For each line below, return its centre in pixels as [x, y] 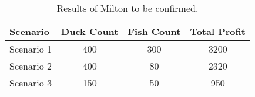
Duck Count [90, 31]
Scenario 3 [31, 83]
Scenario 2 [31, 66]
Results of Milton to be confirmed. [127, 8]
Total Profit [218, 31]
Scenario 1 [31, 49]
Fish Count [154, 31]
